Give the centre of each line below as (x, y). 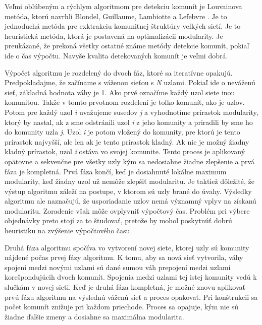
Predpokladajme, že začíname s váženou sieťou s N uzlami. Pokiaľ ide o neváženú (130, 82)
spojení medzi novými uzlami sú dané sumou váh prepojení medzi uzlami (118, 267)
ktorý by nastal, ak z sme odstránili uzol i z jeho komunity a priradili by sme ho (129, 122)
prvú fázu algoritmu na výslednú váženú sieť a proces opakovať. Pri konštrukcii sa (131, 297)
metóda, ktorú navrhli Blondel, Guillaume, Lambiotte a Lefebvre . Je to (116, 16)
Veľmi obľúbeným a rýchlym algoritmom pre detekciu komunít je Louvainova (123, 6)
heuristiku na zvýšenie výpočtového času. (68, 231)
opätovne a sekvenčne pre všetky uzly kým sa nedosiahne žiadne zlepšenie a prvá (130, 161)
